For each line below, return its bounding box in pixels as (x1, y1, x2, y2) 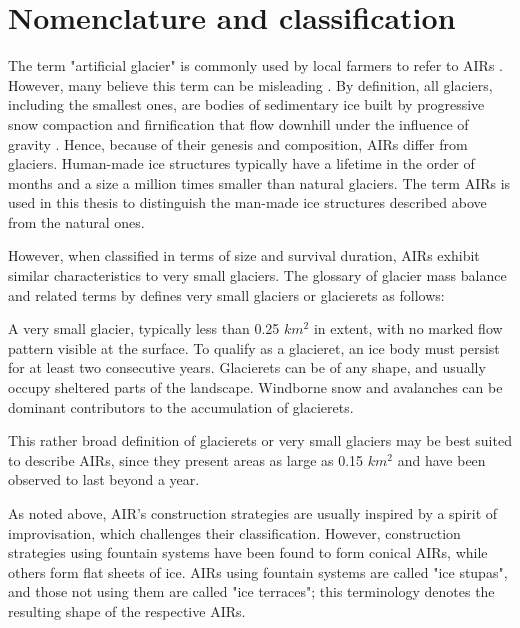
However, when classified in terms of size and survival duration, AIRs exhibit (8, 245, 480, 266)
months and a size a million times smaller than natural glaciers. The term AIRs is (8, 172, 511, 193)
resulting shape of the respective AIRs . (8, 600, 246, 621)
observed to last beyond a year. (8, 469, 200, 490)
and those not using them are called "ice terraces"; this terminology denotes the (8, 581, 495, 602)
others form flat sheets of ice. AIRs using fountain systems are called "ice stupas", (8, 561, 508, 582)
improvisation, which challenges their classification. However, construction (8, 522, 461, 543)
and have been (397, 449, 486, 470)
